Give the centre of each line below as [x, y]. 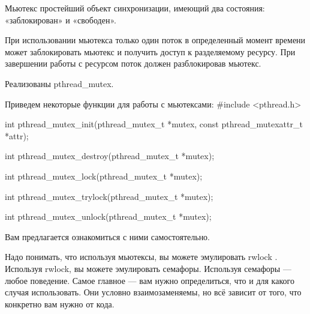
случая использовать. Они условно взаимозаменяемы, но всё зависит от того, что [153, 292]
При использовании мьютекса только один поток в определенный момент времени [155, 40]
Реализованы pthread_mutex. [59, 83]
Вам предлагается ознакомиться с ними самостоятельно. [108, 236]
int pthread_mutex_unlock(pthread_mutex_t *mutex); [108, 216]
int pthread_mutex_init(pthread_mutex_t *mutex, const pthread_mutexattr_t [154, 124]
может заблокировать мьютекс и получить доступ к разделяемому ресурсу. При [150, 51]
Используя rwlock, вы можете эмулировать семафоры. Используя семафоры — [148, 268]
